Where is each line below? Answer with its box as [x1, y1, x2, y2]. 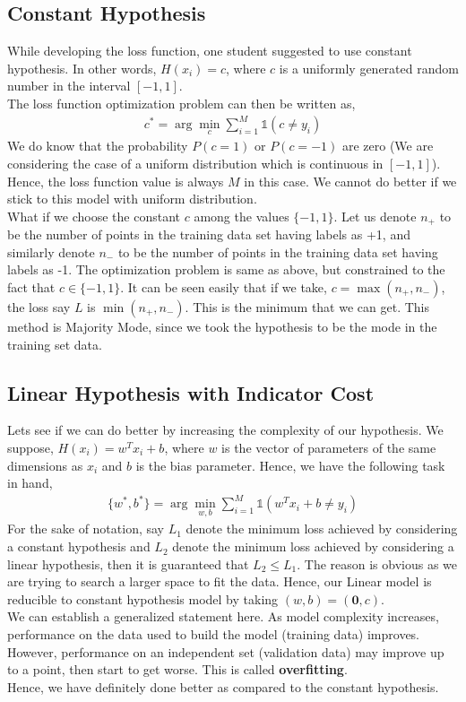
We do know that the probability [7, 136, 188, 155]
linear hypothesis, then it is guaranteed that [7, 554, 249, 573]
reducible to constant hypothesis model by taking [7, 589, 279, 608]
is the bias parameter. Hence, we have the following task [135, 455, 445, 474]
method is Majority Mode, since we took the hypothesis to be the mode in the [7, 316, 437, 335]
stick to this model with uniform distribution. [7, 189, 257, 208]
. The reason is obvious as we [297, 554, 458, 573]
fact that [7, 277, 56, 296]
